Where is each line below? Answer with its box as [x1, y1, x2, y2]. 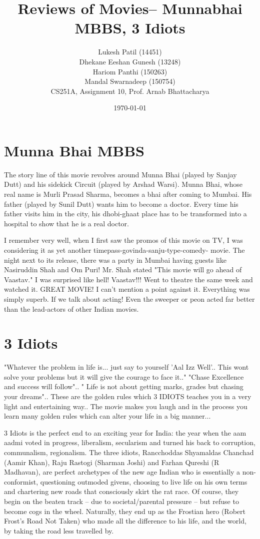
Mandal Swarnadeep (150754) [84, 76, 175, 86]
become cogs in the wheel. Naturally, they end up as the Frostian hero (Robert [4, 506, 245, 516]
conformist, [4, 476, 38, 487]
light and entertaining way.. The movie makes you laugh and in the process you [4, 401, 247, 411]
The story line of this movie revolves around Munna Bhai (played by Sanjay [4, 169, 237, 179]
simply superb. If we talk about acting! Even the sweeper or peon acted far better [4, 293, 255, 304]
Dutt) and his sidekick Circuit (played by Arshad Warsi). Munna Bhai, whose [4, 179, 242, 189]
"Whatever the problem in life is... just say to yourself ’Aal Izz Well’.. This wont [4, 362, 249, 372]
